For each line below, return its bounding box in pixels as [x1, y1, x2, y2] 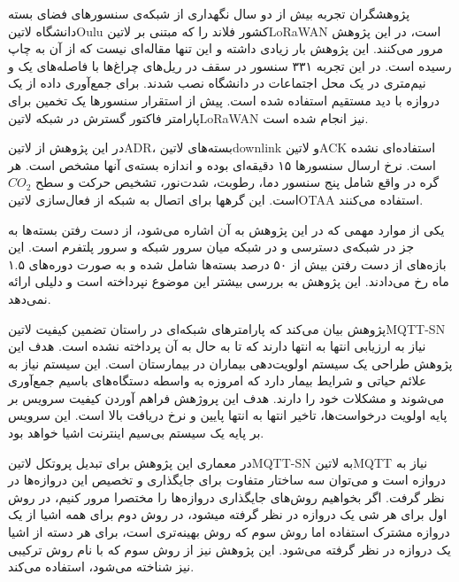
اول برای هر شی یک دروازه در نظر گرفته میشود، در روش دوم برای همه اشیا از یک [8, 505, 448, 524]
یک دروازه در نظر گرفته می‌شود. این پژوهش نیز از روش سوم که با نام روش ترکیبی [8, 539, 451, 558]
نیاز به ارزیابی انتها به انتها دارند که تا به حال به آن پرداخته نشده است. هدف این [8, 337, 426, 355]
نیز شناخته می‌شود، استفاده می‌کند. [8, 557, 195, 576]
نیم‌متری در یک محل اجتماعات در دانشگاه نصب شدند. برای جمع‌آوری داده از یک [8, 74, 426, 92]
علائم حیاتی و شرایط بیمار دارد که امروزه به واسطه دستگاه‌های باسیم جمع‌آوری [8, 371, 427, 390]
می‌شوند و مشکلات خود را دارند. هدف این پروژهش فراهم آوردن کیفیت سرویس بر [8, 388, 445, 407]
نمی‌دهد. [8, 289, 51, 307]
